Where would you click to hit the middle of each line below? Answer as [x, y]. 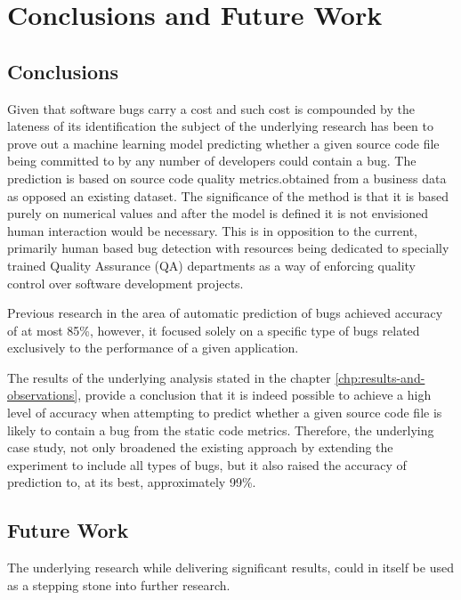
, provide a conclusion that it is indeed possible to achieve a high [255, 395]
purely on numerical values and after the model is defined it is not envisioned [218, 213]
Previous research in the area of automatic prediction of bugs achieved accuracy [225, 313]
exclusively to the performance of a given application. [153, 348]
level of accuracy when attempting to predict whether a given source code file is [225, 413]
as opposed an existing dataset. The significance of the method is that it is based [228, 195]
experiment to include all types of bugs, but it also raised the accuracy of [207, 464]
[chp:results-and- [380, 377]
